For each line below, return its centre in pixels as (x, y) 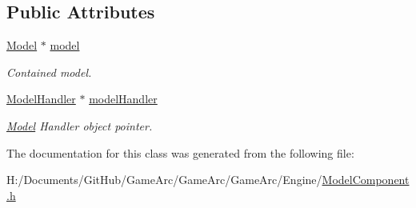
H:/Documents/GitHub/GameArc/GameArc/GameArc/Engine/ (164, 180)
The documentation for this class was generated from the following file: (180, 152)
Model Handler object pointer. (80, 125)
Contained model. (49, 72)
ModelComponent (366, 180)
